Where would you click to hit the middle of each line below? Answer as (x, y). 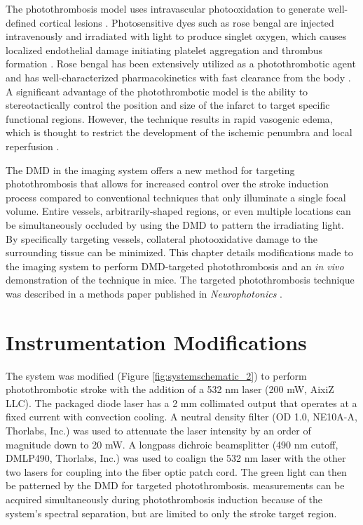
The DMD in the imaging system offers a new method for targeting (150, 170)
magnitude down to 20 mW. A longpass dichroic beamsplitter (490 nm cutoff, (172, 444)
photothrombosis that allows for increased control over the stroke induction (167, 184)
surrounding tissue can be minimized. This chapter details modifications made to (179, 252)
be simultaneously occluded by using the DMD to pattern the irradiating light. (175, 224)
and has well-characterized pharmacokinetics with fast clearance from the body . (178, 77)
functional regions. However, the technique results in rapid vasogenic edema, (169, 118)
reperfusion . (33, 146)
